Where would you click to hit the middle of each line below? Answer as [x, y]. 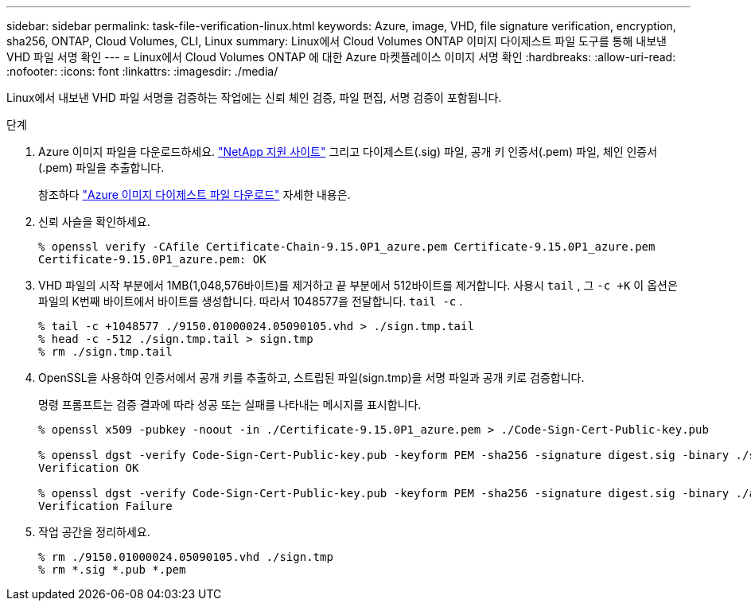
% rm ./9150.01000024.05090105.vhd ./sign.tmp [186, 557]
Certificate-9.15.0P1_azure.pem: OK [152, 259]
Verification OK [89, 468]
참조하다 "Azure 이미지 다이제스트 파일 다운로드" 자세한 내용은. [195, 195]
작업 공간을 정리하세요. [94, 532]
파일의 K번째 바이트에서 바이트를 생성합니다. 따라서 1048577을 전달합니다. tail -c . [251, 301]
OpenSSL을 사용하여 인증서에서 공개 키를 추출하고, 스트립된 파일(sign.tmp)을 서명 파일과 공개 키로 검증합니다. [311, 377]
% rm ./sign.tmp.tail [105, 352]
